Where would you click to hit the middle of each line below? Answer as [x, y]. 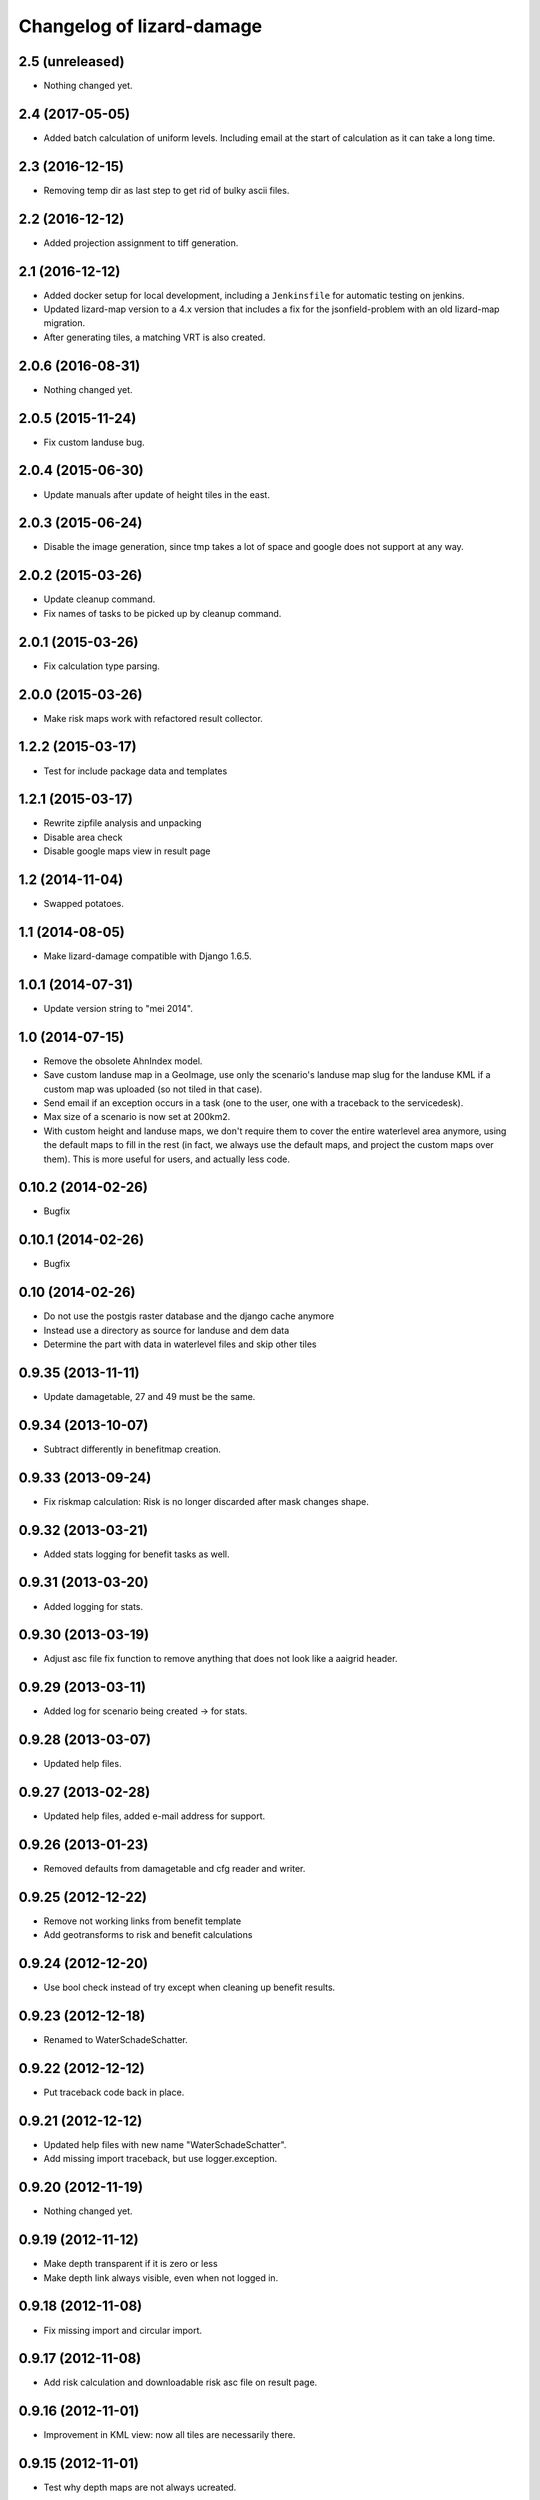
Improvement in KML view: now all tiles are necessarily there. [169, 2435]
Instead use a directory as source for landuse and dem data [166, 1330]
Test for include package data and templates [135, 771]
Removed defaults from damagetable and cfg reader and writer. [174, 1869]
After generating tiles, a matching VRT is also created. [154, 337]
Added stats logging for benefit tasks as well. [136, 1554]
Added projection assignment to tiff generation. [141, 242]
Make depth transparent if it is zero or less [131, 2264]
